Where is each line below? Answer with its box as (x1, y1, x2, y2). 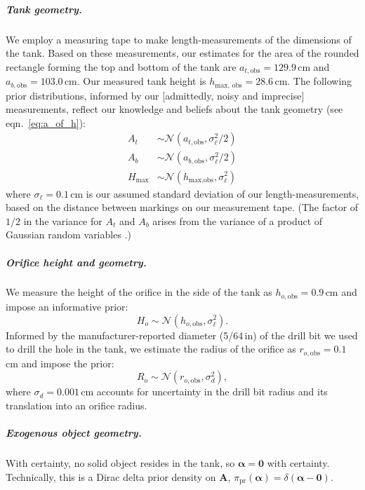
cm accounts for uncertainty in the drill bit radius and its (81, 384, 328, 399)
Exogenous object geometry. (6, 425, 142, 440)
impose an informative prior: (6, 299, 128, 313)
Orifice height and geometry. (6, 254, 147, 269)
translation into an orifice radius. (6, 397, 147, 412)
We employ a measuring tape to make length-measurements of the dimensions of (6, 32, 352, 46)
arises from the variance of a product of (152, 213, 323, 228)
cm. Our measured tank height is (64, 74, 206, 88)
